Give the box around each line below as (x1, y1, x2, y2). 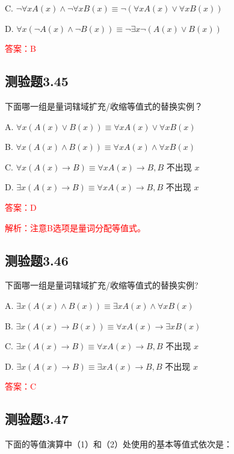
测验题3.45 (5, 72, 69, 90)
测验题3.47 (5, 409, 69, 428)
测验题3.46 (5, 250, 69, 269)
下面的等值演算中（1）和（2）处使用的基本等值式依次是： (5, 438, 232, 450)
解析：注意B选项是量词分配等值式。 (5, 221, 146, 234)
